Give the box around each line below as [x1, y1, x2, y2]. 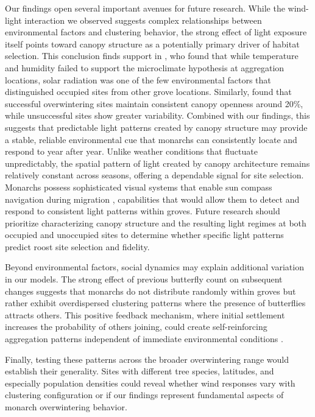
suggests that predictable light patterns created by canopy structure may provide [5, 121, 308, 133]
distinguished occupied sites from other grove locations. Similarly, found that [5, 85, 292, 98]
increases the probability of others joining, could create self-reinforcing [5, 320, 267, 333]
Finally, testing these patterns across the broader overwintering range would [5, 352, 289, 365]
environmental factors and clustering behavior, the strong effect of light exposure [5, 26, 307, 38]
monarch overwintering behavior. [5, 401, 127, 413]
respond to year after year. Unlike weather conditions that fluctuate [5, 145, 258, 158]
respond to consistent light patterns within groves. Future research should [5, 205, 280, 217]
